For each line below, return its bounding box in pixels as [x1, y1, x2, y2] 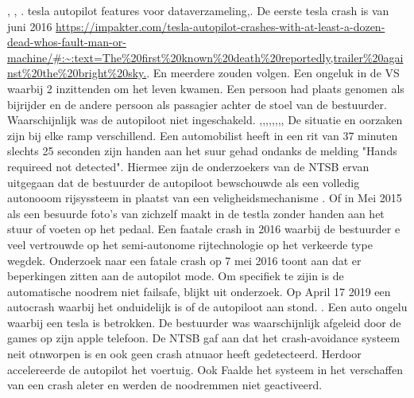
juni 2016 [7, 18, 52, 34]
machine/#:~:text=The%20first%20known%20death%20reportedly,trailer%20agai [7, 49, 404, 65]
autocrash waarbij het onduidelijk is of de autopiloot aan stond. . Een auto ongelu [7, 298, 408, 315]
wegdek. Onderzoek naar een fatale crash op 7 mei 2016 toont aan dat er [7, 252, 362, 268]
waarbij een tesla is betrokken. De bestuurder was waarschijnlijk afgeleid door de [7, 314, 401, 330]
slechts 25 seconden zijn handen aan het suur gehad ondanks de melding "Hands [7, 142, 397, 159]
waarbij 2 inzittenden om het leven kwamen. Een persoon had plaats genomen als [7, 80, 404, 96]
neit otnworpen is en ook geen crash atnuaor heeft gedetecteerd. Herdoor [7, 345, 362, 362]
